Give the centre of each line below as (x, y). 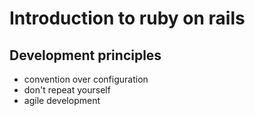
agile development (62, 100)
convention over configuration (86, 79)
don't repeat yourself (67, 90)
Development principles (85, 55)
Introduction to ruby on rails (127, 18)
